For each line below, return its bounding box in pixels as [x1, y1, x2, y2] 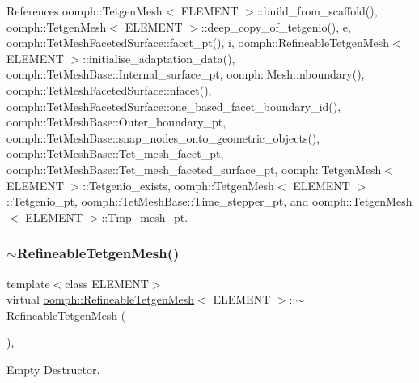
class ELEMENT [65, 274, 149, 292]
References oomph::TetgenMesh [6, 2, 163, 19]
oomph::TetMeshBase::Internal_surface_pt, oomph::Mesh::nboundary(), [6, 66, 365, 83]
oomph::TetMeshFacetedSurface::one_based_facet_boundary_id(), [6, 97, 341, 114]
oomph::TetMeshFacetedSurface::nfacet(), [6, 81, 212, 98]
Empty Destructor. [6, 360, 100, 377]
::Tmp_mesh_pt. [101, 208, 188, 225]
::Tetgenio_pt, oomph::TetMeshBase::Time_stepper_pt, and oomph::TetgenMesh [6, 193, 413, 210]
